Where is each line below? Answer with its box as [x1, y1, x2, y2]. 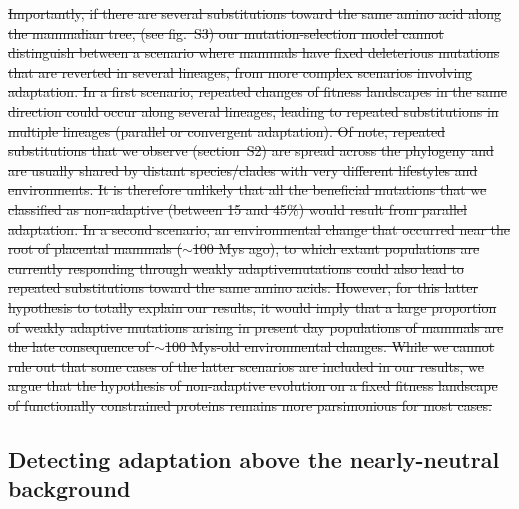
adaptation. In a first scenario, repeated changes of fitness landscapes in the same [8, 81, 507, 102]
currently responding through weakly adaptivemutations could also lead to [8, 257, 464, 278]
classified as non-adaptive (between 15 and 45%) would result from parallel [8, 198, 467, 219]
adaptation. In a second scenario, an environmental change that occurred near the [8, 218, 511, 239]
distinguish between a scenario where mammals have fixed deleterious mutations [8, 42, 500, 63]
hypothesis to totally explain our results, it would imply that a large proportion [8, 296, 497, 317]
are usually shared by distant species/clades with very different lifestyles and [8, 159, 478, 180]
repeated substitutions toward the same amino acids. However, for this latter [8, 277, 479, 298]
